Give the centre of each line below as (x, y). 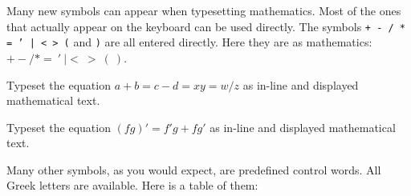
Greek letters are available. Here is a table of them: (132, 185)
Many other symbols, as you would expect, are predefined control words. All (194, 169)
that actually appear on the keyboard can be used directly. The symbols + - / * (206, 26)
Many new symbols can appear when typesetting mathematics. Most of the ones (204, 10)
